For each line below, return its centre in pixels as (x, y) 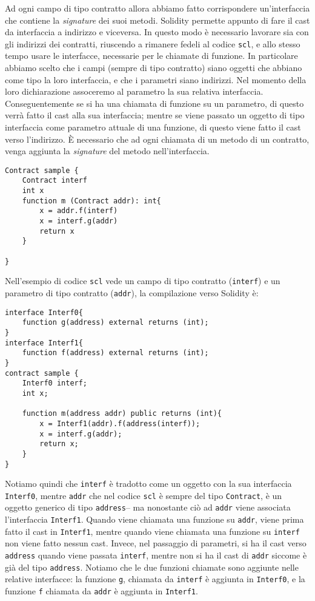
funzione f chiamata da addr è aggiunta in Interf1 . (101, 591)
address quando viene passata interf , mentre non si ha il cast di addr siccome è (156, 555)
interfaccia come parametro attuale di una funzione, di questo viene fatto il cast (153, 127)
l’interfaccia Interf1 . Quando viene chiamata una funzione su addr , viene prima (154, 519)
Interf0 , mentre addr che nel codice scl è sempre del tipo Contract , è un (144, 495)
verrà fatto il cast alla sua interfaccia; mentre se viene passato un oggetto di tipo (155, 115)
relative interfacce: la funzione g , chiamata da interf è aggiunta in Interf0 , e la (155, 579)
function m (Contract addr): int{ (91, 201)
